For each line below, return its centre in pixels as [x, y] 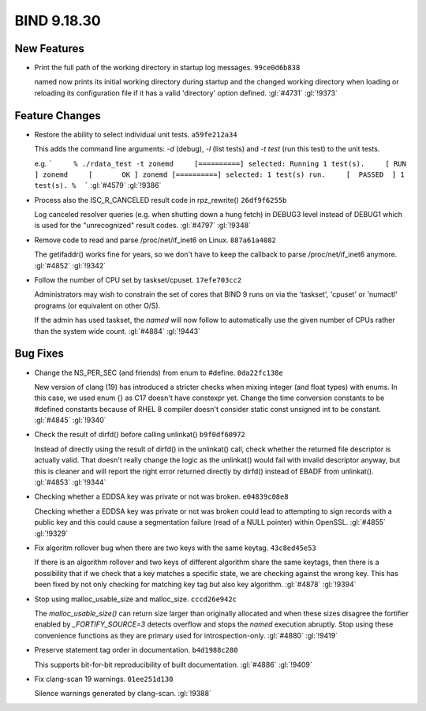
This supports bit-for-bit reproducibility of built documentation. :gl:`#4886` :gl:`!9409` [174, 664]
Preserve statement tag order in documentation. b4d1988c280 [136, 650]
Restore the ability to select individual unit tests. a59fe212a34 [136, 134]
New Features [49, 49]
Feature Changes [58, 116]
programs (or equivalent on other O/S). [97, 305]
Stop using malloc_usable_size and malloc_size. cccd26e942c [135, 599]
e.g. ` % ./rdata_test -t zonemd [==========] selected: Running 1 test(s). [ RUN [220, 163]
